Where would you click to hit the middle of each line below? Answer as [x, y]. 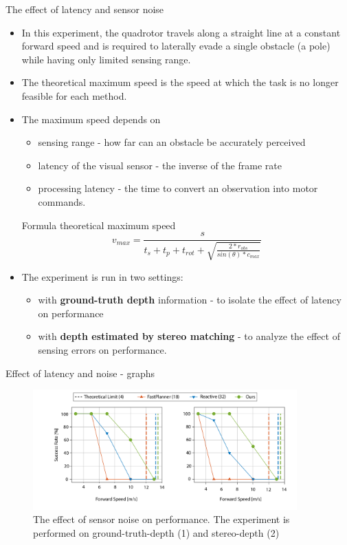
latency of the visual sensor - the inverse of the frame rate [160, 165]
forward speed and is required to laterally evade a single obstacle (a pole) [176, 46]
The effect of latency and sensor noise [85, 9]
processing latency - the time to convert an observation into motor [178, 188]
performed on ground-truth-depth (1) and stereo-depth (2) [156, 532]
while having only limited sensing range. [106, 59]
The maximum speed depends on [91, 119]
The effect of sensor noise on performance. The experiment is [161, 519]
